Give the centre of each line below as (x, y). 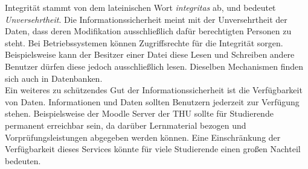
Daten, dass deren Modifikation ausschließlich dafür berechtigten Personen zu (148, 31)
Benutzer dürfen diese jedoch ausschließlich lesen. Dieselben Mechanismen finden (154, 66)
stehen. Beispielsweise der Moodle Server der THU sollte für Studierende (139, 113)
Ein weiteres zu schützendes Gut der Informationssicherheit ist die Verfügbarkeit (154, 90)
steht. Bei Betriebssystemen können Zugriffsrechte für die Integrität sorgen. (144, 42)
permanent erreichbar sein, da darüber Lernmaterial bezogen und (126, 125)
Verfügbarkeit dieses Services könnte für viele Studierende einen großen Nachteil (153, 149)
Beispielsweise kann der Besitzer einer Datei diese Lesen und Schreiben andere (150, 54)
